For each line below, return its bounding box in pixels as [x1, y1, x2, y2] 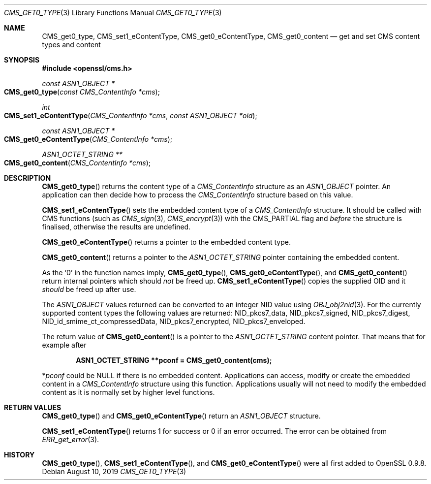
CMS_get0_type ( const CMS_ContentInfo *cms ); [4, 88, 160, 96]
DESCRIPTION [4, 174, 51, 182]
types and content [42, 40, 101, 49]
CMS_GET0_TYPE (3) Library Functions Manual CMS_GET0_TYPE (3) [4, 8, 222, 17]
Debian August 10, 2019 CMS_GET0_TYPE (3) [42, 467, 186, 476]
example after [42, 341, 87, 349]
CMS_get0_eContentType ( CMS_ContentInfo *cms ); [4, 135, 173, 143]
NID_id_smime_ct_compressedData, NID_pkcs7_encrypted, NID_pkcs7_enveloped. [42, 317, 306, 325]
